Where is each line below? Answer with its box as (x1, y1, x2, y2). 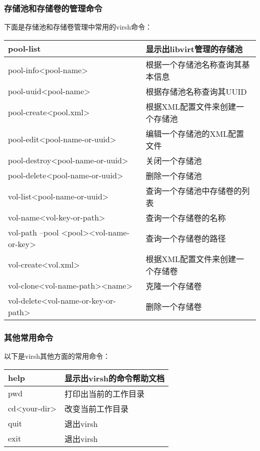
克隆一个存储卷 (145, 280, 202, 292)
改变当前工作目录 (64, 402, 129, 414)
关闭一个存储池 (145, 154, 202, 166)
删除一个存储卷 (145, 300, 202, 312)
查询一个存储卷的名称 (145, 211, 226, 223)
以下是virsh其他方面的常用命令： (4, 351, 110, 361)
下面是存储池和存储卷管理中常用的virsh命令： (4, 22, 152, 32)
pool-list (8, 43, 41, 55)
